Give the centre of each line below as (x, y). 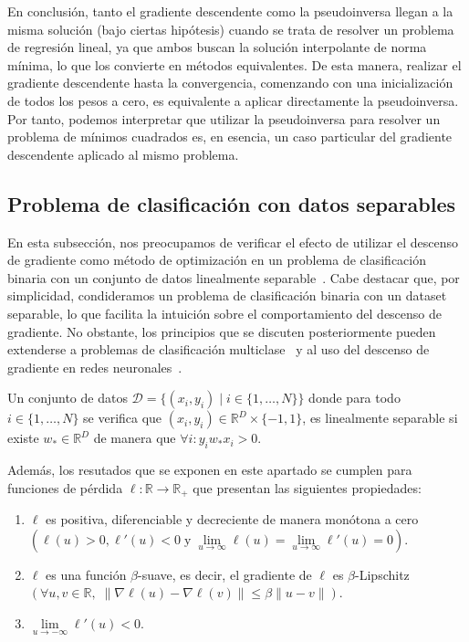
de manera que (135, 438)
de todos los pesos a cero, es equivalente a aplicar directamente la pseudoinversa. (233, 100)
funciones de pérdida (65, 487)
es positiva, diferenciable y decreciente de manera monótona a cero (232, 519)
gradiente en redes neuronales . (95, 367)
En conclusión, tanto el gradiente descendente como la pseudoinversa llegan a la (230, 11)
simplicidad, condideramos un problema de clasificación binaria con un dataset (227, 295)
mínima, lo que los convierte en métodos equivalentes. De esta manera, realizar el (234, 64)
